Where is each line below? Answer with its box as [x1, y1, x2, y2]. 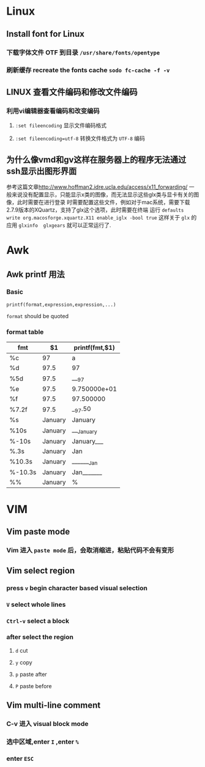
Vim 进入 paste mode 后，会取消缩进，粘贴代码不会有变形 [6, 546, 174, 555]
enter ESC [6, 754, 34, 763]
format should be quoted [6, 312, 69, 319]
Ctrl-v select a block [6, 617, 69, 625]
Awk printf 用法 [6, 269, 65, 280]
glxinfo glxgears [18, 222, 65, 229]
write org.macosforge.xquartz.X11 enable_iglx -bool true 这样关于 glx [6, 213, 190, 221]
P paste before [15, 682, 52, 689]
